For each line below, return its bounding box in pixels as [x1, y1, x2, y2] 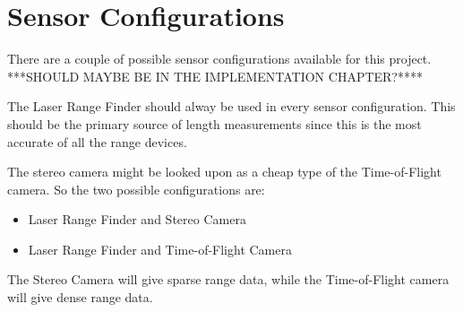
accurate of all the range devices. [7, 132, 187, 151]
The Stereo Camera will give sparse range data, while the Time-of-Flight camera [7, 270, 450, 289]
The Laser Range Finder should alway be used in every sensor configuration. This [7, 97, 456, 116]
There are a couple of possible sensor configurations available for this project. [7, 49, 432, 68]
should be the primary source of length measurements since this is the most [7, 114, 422, 133]
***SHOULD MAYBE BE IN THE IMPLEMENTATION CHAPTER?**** [7, 66, 423, 85]
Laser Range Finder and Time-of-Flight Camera [28, 239, 292, 258]
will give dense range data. [7, 288, 153, 307]
